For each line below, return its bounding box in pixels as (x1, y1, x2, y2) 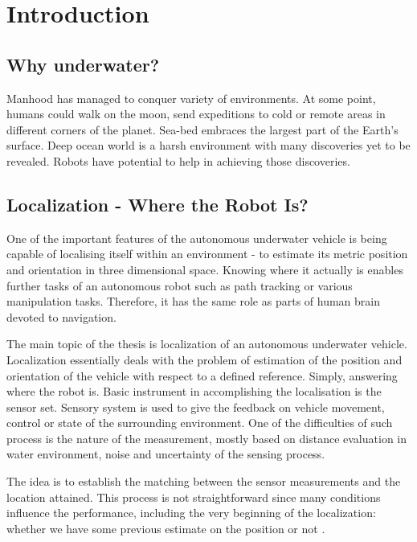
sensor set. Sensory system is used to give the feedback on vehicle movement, (6, 398, 385, 415)
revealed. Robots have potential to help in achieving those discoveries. (6, 152, 350, 169)
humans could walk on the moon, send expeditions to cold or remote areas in (6, 105, 386, 122)
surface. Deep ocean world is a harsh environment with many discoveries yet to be (6, 137, 411, 154)
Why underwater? (6, 51, 160, 76)
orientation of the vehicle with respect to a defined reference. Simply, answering (6, 367, 398, 384)
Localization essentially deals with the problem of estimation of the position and (6, 351, 403, 367)
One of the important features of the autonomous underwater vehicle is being (6, 229, 387, 246)
